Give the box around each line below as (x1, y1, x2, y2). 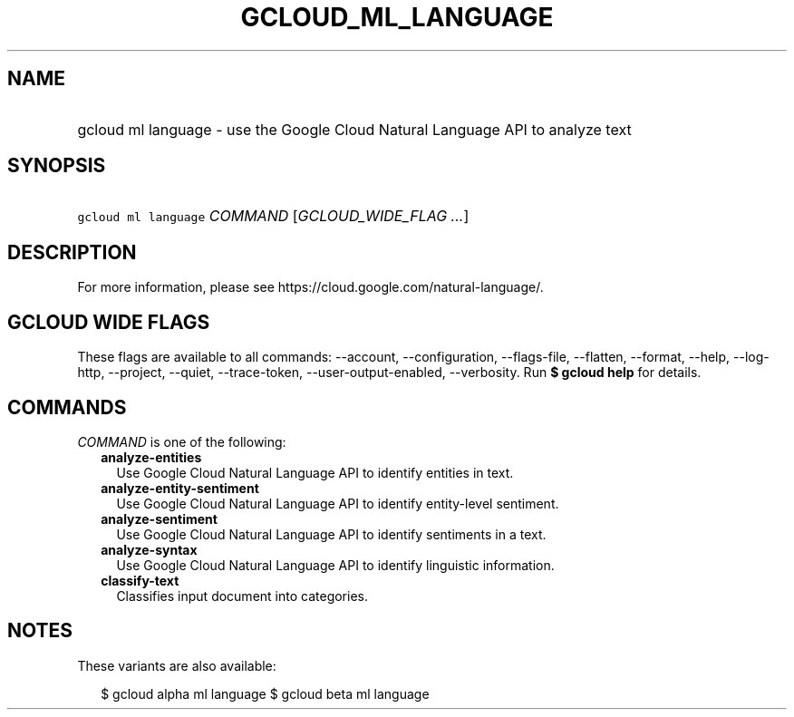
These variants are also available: (77, 657, 276, 673)
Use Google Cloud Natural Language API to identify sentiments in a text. (116, 526, 547, 542)
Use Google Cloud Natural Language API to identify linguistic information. (116, 557, 555, 573)
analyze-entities (101, 449, 202, 465)
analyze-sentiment (101, 510, 218, 527)
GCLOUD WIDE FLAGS (7, 310, 210, 334)
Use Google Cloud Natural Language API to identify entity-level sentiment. (116, 495, 559, 511)
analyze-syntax (101, 541, 198, 557)
